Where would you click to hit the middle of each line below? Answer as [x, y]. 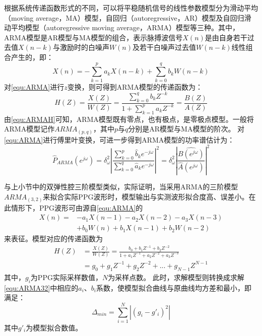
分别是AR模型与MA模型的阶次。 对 [186, 129]
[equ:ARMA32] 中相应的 [41, 287]
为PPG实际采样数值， [66, 277]
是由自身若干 [226, 37]
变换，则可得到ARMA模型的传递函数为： [135, 86]
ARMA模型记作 [29, 129]
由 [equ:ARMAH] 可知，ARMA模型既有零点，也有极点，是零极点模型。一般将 [129, 119]
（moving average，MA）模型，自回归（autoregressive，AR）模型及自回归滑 [128, 17]
